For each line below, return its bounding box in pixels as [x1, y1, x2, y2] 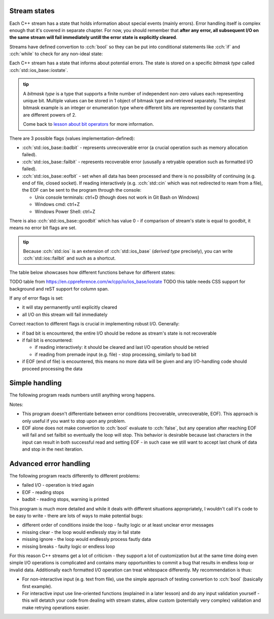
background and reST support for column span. [9, 285, 109, 292]
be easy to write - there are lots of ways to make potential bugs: [9, 513, 143, 519]
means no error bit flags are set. [9, 225, 77, 231]
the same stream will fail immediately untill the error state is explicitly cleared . [9, 34, 178, 41]
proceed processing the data [22, 366, 83, 372]
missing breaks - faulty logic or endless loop [22, 543, 115, 550]
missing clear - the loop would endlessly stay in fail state [22, 529, 141, 535]
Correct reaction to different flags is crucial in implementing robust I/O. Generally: [9, 321, 180, 327]
